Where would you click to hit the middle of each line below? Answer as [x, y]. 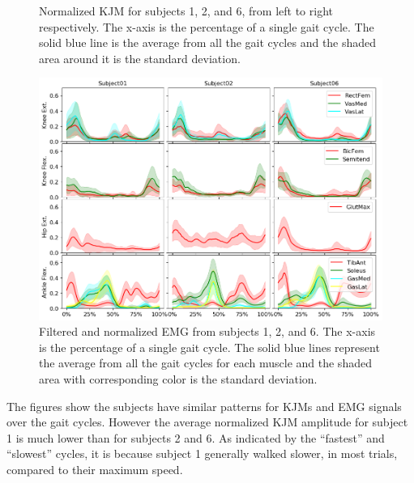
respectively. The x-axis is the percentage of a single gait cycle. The [207, 26]
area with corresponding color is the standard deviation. [178, 379]
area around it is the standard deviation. [140, 58]
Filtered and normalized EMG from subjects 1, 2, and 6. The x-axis [207, 331]
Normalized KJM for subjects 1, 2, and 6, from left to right [186, 11]
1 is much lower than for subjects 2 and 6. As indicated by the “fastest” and [196, 437]
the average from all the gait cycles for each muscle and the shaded [205, 363]
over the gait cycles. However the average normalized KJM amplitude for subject [207, 422]
